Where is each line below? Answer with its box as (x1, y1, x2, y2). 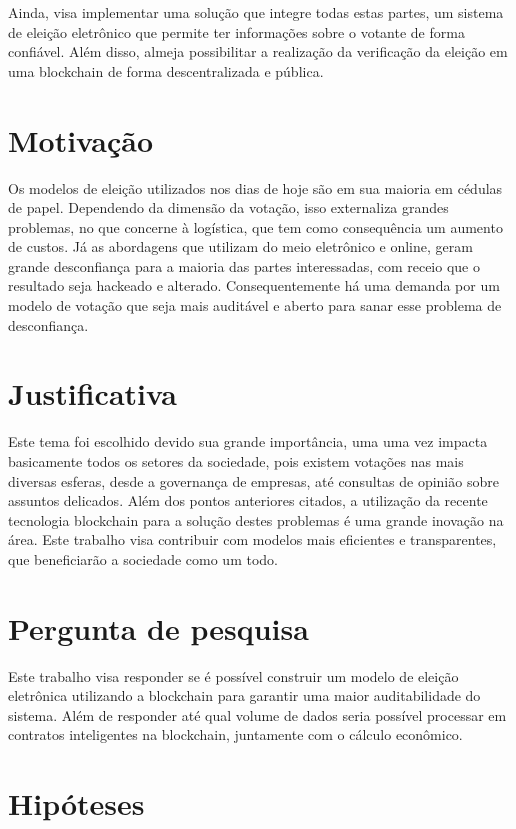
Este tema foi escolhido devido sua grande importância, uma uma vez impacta (8, 431, 488, 452)
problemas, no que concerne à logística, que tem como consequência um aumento (8, 216, 503, 237)
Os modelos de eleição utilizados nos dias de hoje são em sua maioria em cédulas (8, 177, 503, 198)
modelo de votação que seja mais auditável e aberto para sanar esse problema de (8, 295, 502, 316)
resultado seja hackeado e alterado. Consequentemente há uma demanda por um (8, 275, 500, 296)
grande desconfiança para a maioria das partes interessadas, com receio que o (8, 255, 480, 276)
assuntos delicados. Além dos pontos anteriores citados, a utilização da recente (8, 490, 488, 511)
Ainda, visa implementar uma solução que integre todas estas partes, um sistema (8, 2, 504, 22)
